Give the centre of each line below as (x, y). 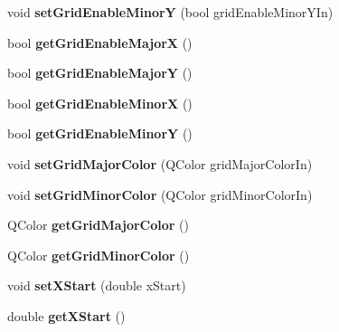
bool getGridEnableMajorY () (100, 73)
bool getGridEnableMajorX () (100, 42)
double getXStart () (66, 315)
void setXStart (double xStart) (97, 285)
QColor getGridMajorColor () (98, 225)
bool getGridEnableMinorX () (100, 103)
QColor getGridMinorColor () (99, 255)
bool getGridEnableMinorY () (100, 133)
